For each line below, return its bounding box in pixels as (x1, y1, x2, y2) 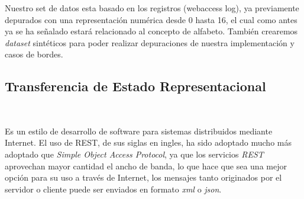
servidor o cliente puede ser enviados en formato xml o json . (5, 182, 222, 195)
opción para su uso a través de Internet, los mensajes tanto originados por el (5, 171, 282, 184)
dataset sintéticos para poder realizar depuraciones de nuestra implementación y (5, 36, 295, 49)
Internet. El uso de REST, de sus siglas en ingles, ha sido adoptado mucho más (5, 136, 292, 149)
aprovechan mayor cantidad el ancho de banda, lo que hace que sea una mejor (5, 159, 287, 172)
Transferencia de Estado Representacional (5, 77, 266, 95)
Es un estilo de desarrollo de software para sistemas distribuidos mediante (5, 124, 273, 137)
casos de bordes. (5, 48, 63, 60)
